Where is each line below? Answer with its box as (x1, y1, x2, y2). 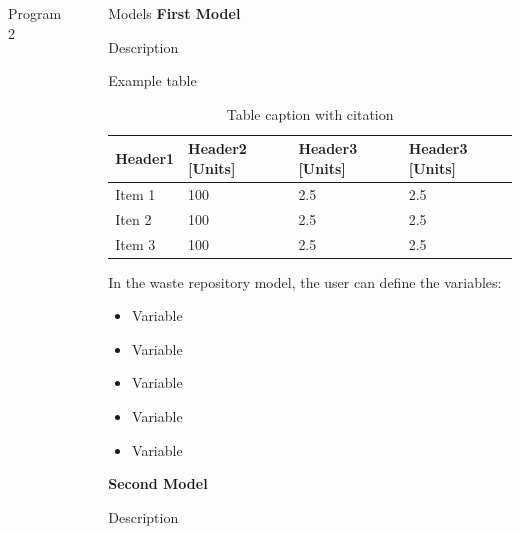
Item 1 (115, 183, 156, 204)
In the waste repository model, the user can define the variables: (108, 271, 502, 292)
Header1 (115, 148, 175, 169)
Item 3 (115, 233, 156, 254)
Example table (108, 70, 197, 91)
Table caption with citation (226, 103, 394, 124)
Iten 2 (115, 208, 152, 229)
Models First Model (108, 3, 241, 23)
